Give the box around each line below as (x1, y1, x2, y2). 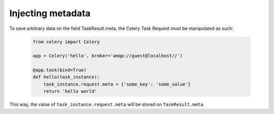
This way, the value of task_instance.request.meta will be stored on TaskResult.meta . (9, 101, 205, 107)
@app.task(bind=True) (32, 67, 87, 73)
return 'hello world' (43, 89, 97, 94)
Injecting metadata (9, 8, 91, 19)
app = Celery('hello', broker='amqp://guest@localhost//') (32, 53, 183, 59)
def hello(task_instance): (32, 74, 100, 80)
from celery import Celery (32, 39, 100, 45)
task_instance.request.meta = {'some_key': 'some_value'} (43, 81, 191, 87)
